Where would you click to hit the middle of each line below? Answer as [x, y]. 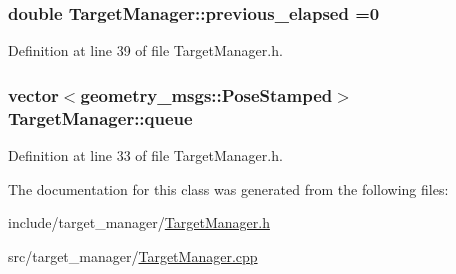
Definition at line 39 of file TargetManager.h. [145, 50]
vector [33, 94]
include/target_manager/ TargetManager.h [139, 222]
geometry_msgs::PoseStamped [206, 94]
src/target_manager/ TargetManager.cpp [133, 255]
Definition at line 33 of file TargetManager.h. [145, 154]
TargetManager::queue [100, 117]
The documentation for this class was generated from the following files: [228, 188]
